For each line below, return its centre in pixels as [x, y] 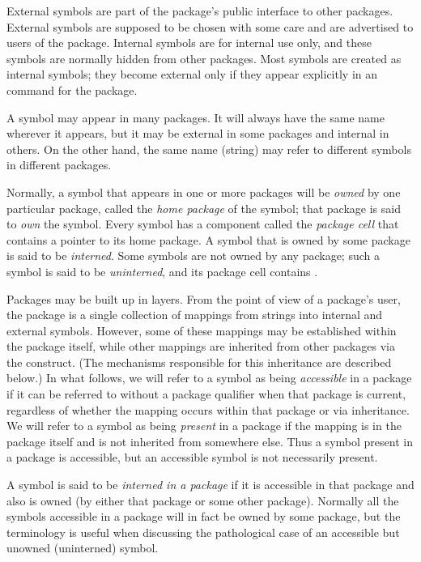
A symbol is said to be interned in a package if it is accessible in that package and [210, 485]
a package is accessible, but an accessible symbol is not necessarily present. [192, 457]
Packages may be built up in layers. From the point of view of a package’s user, [204, 298]
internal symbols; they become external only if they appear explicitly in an [192, 74]
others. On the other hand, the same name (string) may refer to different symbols [209, 149]
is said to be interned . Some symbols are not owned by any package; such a [193, 255]
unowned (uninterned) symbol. [83, 548]
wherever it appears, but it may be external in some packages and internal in [198, 133]
